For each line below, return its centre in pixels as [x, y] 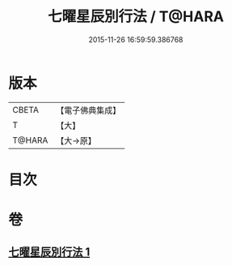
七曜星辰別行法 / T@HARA [136, 17]
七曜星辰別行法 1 [49, 252]
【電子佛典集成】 [89, 110]
